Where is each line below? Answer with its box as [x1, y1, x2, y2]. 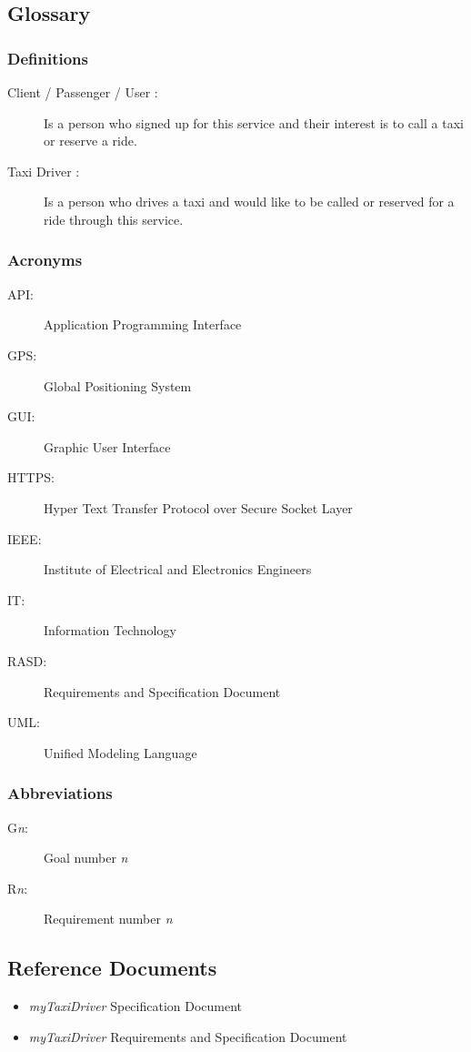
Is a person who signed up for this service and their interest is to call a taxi [44, 113, 464, 132]
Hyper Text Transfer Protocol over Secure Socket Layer [44, 498, 353, 517]
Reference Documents [7, 954, 217, 982]
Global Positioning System [44, 376, 192, 395]
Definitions [7, 46, 88, 69]
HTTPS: [7, 468, 55, 487]
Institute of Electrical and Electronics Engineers [44, 560, 312, 579]
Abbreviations [7, 782, 113, 804]
